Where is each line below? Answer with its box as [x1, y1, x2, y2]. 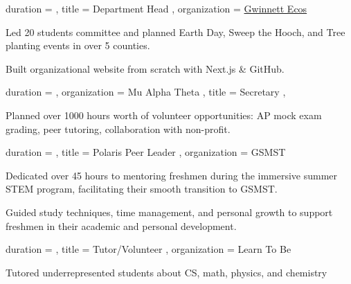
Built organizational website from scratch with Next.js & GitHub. [6, 61, 285, 76]
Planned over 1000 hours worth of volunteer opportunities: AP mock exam [6, 107, 322, 122]
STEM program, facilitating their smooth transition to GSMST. [6, 181, 278, 196]
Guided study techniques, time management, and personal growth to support [6, 204, 333, 219]
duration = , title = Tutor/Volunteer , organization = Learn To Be [6, 242, 291, 256]
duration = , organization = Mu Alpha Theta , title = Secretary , [6, 85, 286, 99]
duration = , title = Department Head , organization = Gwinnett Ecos [6, 1, 307, 15]
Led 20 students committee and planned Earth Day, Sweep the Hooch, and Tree [6, 24, 345, 39]
